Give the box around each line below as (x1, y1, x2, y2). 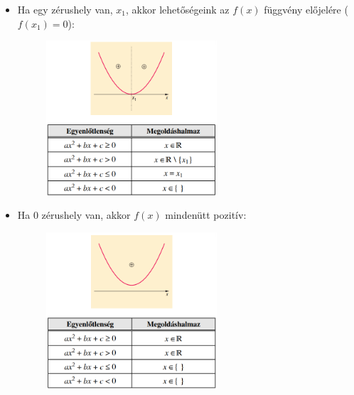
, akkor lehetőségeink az (126, 2, 230, 16)
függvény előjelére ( (264, 2, 348, 16)
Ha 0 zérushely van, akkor (17, 207, 131, 222)
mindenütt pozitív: (165, 207, 247, 222)
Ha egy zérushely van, (17, 2, 113, 16)
